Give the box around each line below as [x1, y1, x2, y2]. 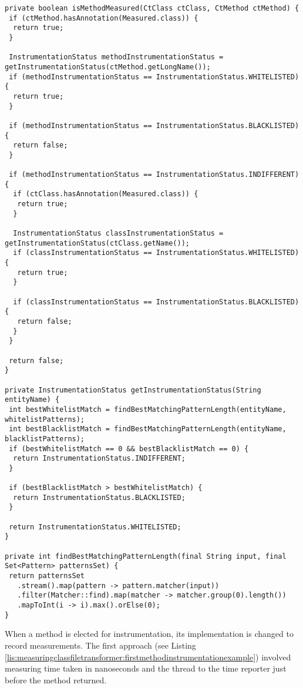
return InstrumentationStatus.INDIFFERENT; [13, 454, 186, 463]
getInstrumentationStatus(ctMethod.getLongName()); [5, 62, 211, 71]
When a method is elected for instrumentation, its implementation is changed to [5, 627, 294, 640]
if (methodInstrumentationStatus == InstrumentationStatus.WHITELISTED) [9, 72, 299, 81]
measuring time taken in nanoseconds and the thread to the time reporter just [5, 662, 287, 674]
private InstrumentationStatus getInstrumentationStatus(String [5, 385, 261, 394]
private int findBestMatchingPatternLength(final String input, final [5, 552, 287, 561]
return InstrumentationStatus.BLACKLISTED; [13, 493, 186, 502]
